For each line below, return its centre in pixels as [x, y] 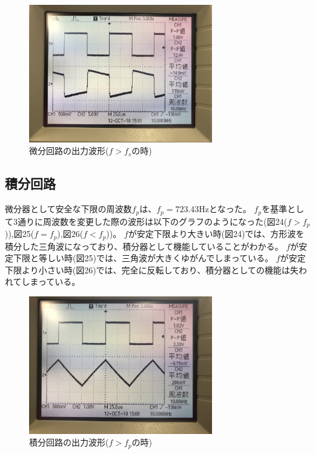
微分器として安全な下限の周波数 [68, 209]
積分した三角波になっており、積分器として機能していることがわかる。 [144, 246]
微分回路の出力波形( [69, 151]
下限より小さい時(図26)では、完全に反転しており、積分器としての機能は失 [152, 269]
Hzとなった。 [225, 209]
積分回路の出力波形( [69, 442]
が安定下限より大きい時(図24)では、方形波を [216, 234]
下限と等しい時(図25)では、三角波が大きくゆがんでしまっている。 [143, 258]
